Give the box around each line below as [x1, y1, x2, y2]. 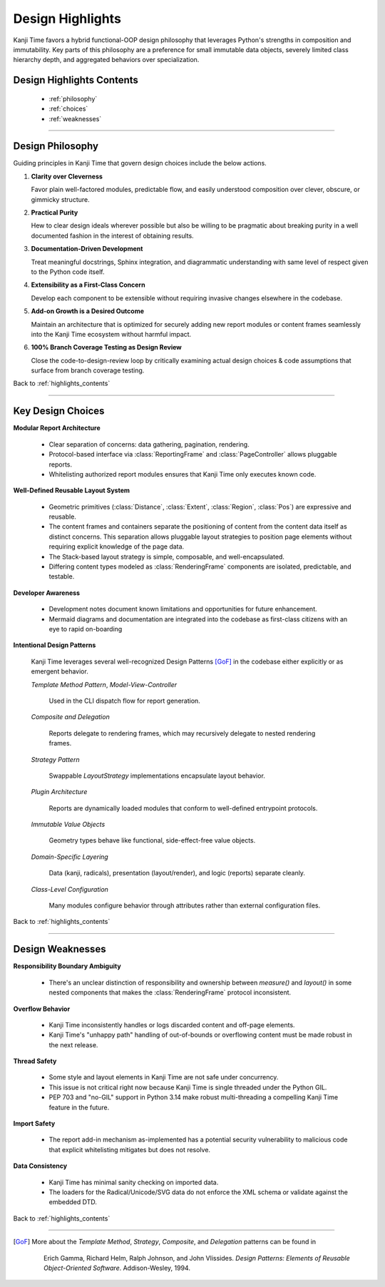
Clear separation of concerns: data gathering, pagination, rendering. [48, 439, 250, 449]
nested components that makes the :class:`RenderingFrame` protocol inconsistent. [48, 988, 292, 997]
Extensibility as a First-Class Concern [31, 280, 145, 289]
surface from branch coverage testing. [31, 366, 145, 375]
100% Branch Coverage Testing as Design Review [31, 343, 182, 352]
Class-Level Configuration [31, 885, 108, 893]
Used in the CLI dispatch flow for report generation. [48, 696, 201, 705]
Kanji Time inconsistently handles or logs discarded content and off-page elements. [48, 1020, 295, 1029]
